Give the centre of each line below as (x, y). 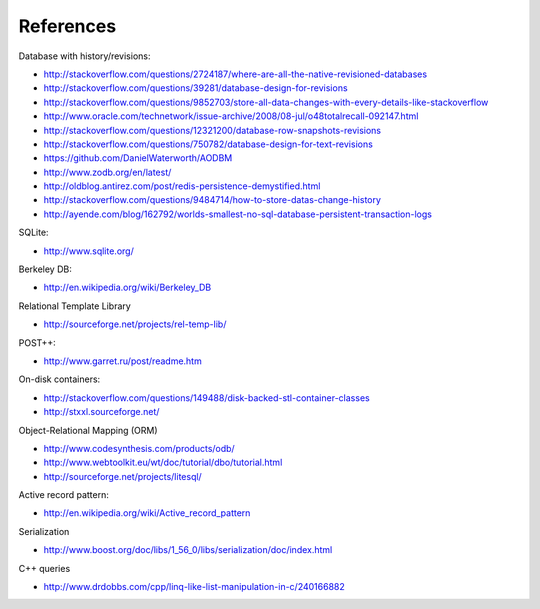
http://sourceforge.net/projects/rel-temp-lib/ (135, 324)
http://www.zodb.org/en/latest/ (107, 172)
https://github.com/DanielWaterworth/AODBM (138, 158)
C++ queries (44, 568)
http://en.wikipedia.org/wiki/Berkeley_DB (127, 287)
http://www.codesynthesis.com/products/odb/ (139, 448)
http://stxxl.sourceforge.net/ (101, 412)
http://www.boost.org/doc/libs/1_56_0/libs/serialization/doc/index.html (188, 550)
